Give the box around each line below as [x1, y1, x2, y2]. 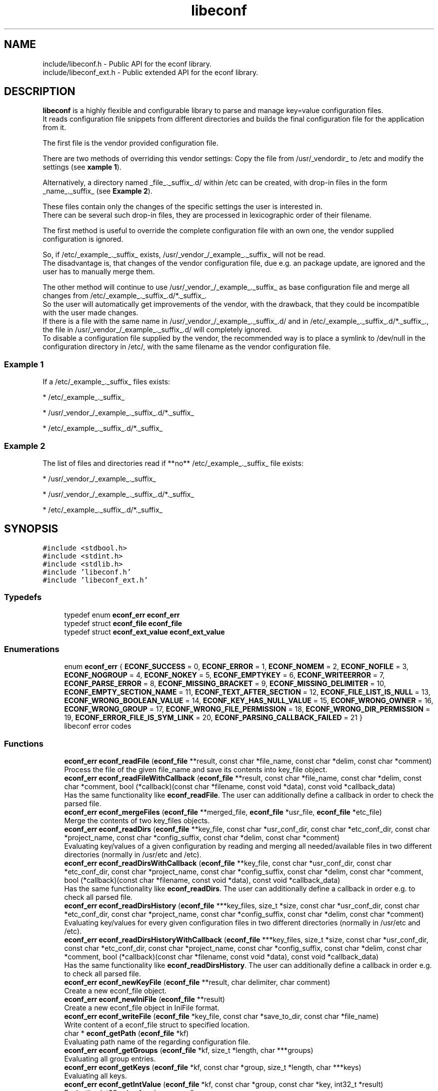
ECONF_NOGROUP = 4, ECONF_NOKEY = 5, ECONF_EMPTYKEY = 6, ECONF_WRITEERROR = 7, [64, 671, 385, 680]
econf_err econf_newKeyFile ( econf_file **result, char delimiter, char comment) [64, 978, 330, 987]
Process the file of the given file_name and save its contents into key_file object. [64, 765, 327, 774]
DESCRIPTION [4, 85, 75, 98]
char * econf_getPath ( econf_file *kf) [64, 1029, 189, 1038]
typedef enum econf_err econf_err [64, 610, 180, 619]
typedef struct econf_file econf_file [64, 619, 182, 628]
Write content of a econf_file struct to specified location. [64, 1020, 249, 1029]
